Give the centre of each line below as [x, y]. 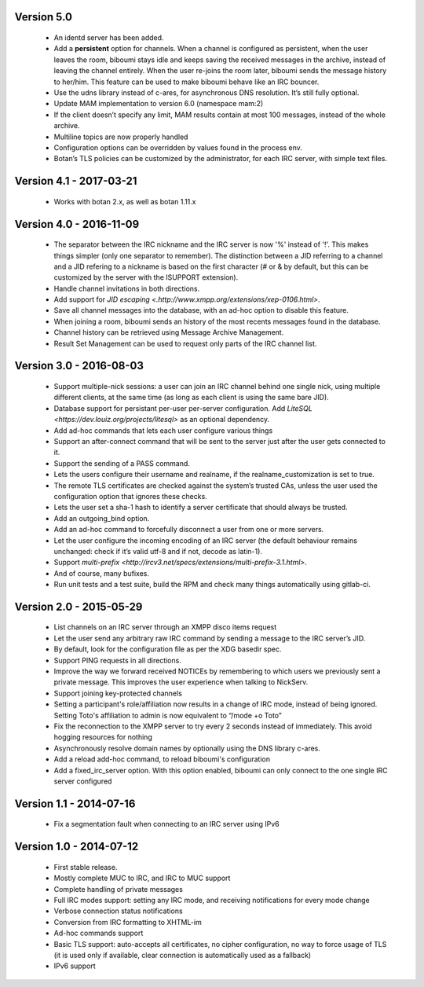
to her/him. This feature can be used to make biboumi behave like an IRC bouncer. [186, 82]
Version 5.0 [43, 17]
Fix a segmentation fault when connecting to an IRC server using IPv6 [167, 824]
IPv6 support [75, 966]
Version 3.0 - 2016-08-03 [79, 366]
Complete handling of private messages [119, 889]
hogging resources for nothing [103, 737]
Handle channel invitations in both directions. [127, 288]
